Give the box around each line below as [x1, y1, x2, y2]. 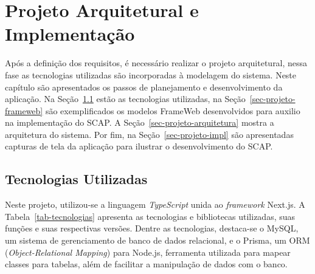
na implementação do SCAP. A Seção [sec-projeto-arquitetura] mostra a [5, 116, 274, 129]
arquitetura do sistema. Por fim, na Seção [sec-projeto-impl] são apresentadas [5, 128, 294, 140]
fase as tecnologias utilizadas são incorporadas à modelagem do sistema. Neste [5, 68, 297, 81]
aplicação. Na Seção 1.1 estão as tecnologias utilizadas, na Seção [5, 92, 246, 105]
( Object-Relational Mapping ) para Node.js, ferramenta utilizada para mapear [5, 245, 291, 258]
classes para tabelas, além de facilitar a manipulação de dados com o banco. [5, 258, 288, 270]
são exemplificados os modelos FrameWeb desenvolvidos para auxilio [45, 104, 300, 117]
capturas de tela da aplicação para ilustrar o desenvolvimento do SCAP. [5, 140, 273, 152]
